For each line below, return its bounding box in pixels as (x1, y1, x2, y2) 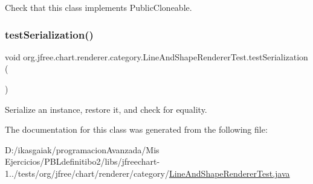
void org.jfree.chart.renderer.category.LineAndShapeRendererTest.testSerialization (5, 50, 308, 63)
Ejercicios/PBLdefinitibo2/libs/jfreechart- (5, 155, 160, 168)
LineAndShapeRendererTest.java (169, 167, 290, 179)
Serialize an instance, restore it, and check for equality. (5, 103, 207, 115)
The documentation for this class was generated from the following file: (5, 123, 268, 136)
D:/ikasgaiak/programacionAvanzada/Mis (5, 143, 160, 156)
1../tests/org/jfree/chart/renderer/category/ (5, 167, 169, 179)
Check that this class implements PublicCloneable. (5, 1, 192, 13)
